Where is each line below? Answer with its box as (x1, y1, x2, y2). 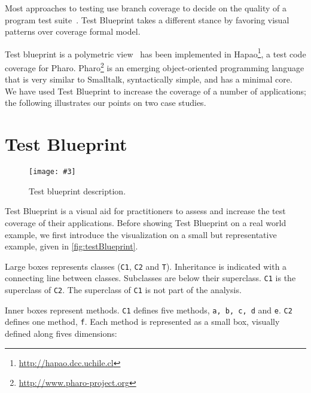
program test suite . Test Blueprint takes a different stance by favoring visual (5, 13, 289, 26)
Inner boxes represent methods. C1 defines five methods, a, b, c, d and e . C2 (5, 303, 292, 316)
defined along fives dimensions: (5, 327, 117, 340)
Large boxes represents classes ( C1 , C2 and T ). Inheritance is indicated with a (5, 260, 287, 272)
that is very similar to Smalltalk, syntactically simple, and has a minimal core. (5, 73, 292, 86)
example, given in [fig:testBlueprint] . (5, 240, 138, 252)
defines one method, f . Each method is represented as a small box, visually (5, 315, 280, 328)
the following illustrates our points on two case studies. (5, 96, 206, 109)
